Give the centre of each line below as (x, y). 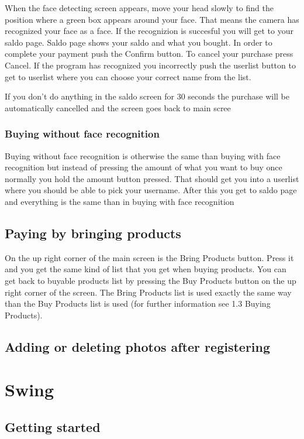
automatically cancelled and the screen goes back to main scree (118, 107)
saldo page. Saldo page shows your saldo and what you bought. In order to (139, 42)
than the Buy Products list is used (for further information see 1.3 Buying (138, 303)
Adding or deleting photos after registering (138, 346)
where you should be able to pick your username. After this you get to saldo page (151, 190)
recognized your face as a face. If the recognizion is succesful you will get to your (149, 31)
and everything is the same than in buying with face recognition (120, 201)
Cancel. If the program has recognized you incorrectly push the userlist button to (150, 65)
